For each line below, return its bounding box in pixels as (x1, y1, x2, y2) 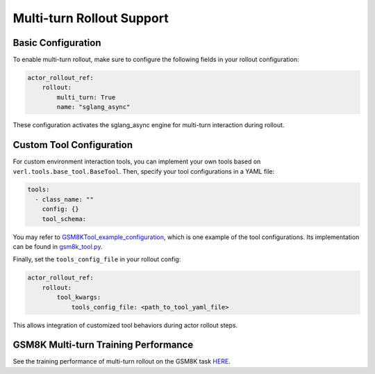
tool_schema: (42, 215, 87, 222)
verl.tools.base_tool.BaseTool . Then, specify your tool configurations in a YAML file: (12, 167, 275, 175)
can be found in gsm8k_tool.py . (12, 243, 103, 251)
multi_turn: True (56, 93, 116, 101)
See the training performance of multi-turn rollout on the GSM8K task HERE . (12, 357, 231, 366)
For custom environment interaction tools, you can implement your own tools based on (12, 157, 261, 166)
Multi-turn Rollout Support (12, 10, 169, 26)
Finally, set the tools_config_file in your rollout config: (12, 255, 181, 263)
